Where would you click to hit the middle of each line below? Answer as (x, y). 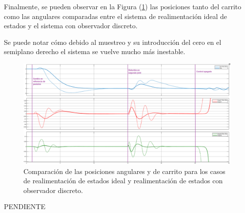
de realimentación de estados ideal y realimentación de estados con (123, 181)
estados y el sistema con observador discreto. (71, 26)
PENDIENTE (25, 206)
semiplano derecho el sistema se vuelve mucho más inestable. (95, 51)
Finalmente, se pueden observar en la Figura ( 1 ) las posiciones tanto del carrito (123, 6)
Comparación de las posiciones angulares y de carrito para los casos (124, 171)
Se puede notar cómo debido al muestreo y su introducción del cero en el (113, 42)
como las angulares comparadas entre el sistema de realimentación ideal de (116, 16)
